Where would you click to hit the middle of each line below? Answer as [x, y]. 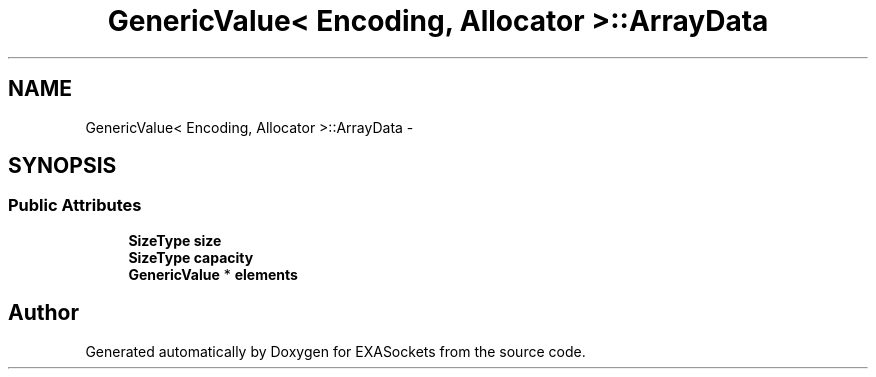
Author [43, 313]
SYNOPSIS [62, 166]
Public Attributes [75, 205]
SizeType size [175, 240]
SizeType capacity [191, 257]
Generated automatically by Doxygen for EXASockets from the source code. [335, 351]
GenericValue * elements [213, 274]
